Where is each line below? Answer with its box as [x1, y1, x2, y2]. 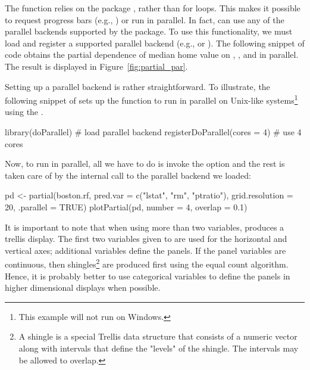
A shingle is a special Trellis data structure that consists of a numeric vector [18, 330, 298, 343]
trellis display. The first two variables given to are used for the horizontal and [5, 232, 287, 245]
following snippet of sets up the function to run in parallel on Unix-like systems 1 [5, 92, 298, 106]
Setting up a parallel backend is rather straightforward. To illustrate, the [5, 80, 270, 92]
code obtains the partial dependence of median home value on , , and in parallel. [5, 48, 299, 61]
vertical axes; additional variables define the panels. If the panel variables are [5, 244, 286, 256]
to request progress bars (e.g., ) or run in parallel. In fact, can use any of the [5, 13, 284, 26]
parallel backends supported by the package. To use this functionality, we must [5, 25, 293, 38]
